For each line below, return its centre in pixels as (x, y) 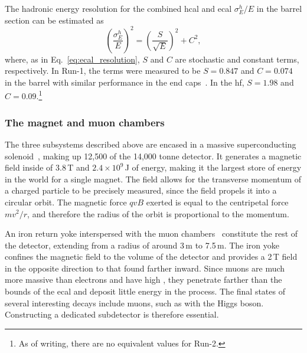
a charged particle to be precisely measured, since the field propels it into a (141, 190)
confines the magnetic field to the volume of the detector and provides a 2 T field (151, 256)
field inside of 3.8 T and (47, 167)
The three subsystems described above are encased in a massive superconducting (151, 144)
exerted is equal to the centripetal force (217, 202)
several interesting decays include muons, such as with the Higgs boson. (134, 303)
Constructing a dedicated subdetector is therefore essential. (112, 314)
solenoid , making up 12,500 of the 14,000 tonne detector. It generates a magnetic (153, 156)
